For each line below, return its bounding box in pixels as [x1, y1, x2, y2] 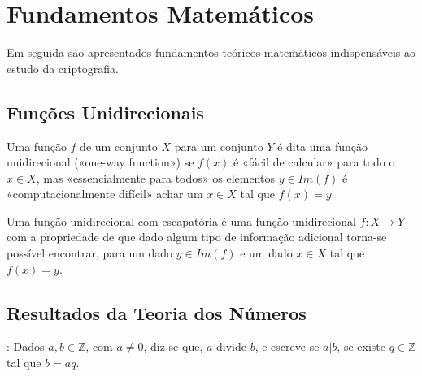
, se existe [337, 338, 385, 355]
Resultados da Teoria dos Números [7, 300, 307, 325]
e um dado [240, 244, 293, 261]
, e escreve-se [255, 338, 320, 355]
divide [216, 338, 246, 355]
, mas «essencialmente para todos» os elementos [36, 169, 275, 186]
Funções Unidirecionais [7, 99, 204, 124]
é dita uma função [277, 137, 368, 154]
